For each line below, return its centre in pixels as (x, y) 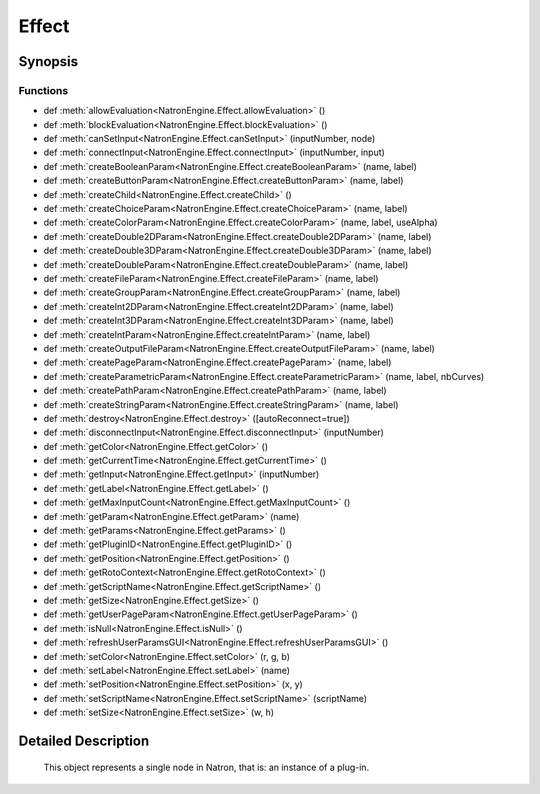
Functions (43, 90)
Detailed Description (84, 740)
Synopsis (48, 61)
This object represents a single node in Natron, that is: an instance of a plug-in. (206, 767)
